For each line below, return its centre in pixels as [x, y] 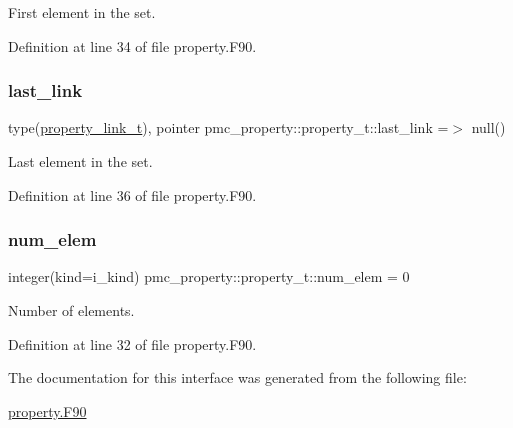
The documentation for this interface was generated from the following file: [237, 377]
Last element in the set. [80, 161]
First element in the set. [82, 12]
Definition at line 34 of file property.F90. [132, 45]
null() [488, 127]
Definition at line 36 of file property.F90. [132, 194]
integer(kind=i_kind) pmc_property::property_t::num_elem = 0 [209, 276]
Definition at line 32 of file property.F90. [132, 343]
